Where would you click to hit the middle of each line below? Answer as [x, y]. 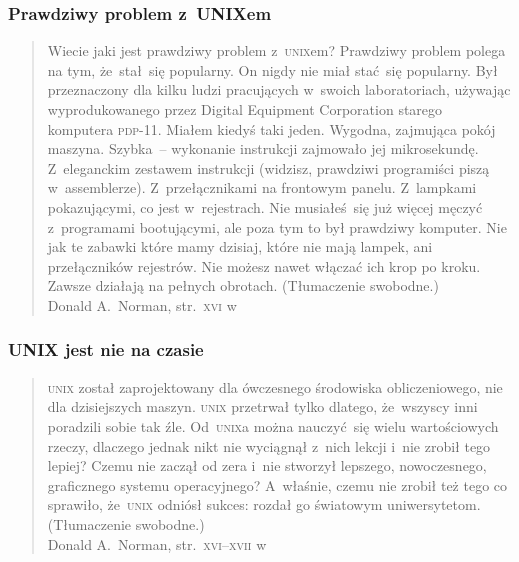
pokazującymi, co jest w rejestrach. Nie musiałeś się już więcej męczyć [265, 206]
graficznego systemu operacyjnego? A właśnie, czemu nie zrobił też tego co [277, 484]
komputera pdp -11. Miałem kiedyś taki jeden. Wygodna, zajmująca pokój [271, 128]
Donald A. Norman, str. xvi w [142, 304]
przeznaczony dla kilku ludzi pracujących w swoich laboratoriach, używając [279, 89]
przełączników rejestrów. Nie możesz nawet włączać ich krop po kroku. [264, 265]
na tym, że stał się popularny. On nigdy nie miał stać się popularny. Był [272, 69]
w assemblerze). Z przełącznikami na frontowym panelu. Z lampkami [262, 187]
